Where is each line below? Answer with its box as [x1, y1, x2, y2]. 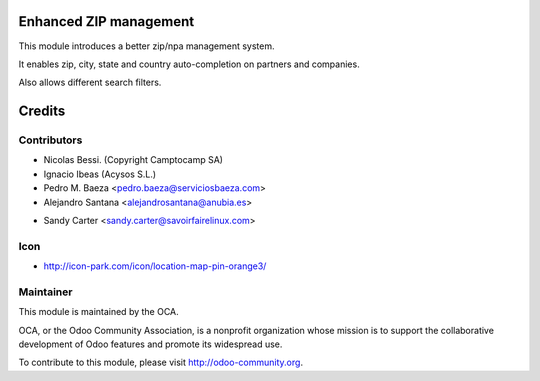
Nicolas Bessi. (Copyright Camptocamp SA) [43, 154, 224, 166]
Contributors [18, 133, 83, 147]
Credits [18, 103, 66, 120]
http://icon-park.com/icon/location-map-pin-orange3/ [43, 260, 267, 272]
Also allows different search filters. [18, 76, 162, 89]
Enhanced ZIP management [18, 13, 195, 30]
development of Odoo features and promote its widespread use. [18, 338, 283, 350]
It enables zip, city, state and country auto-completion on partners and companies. [18, 58, 360, 70]
